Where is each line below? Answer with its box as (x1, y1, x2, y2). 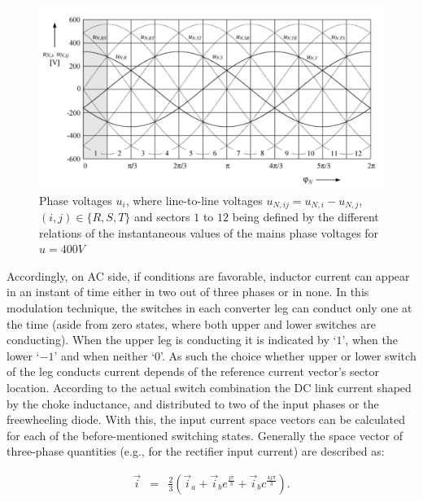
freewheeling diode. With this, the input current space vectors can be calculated (7, 411, 405, 428)
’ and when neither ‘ (54, 347, 155, 364)
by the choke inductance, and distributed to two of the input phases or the (7, 395, 379, 412)
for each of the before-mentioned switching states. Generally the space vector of (7, 426, 403, 443)
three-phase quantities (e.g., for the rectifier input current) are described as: (7, 443, 385, 460)
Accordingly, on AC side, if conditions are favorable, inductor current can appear (7, 267, 410, 284)
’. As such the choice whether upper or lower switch (160, 347, 416, 364)
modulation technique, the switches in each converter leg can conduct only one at (7, 299, 412, 316)
